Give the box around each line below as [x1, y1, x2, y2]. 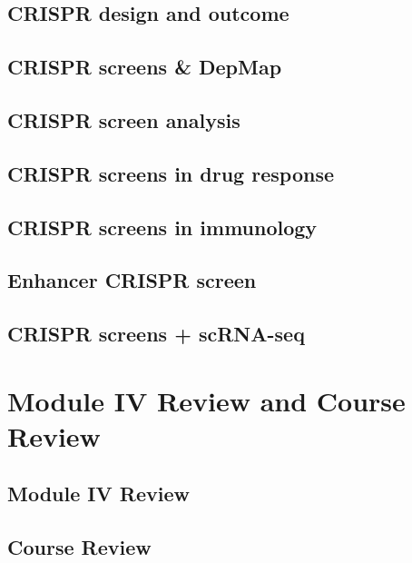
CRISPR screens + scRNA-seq [7, 320, 305, 348]
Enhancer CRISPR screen [7, 266, 257, 294]
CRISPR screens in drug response [7, 159, 334, 187]
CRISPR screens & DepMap [7, 53, 282, 81]
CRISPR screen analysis [7, 105, 240, 133]
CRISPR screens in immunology [7, 212, 318, 241]
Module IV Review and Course [7, 381, 406, 419]
